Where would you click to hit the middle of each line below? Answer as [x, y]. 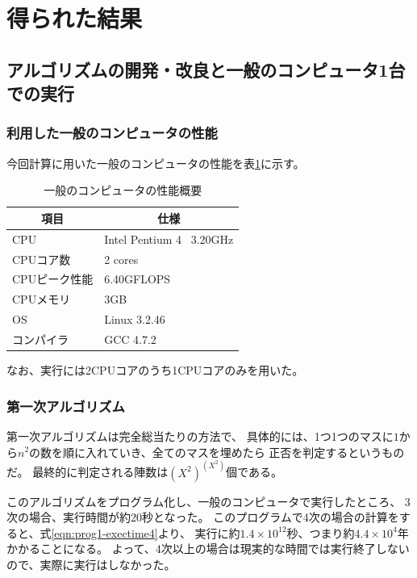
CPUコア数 [42, 259]
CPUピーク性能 [53, 279]
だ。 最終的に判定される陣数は [88, 472]
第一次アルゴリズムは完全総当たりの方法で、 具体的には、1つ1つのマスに [200, 436]
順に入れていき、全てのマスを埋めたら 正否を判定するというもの [234, 452]
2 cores [121, 259]
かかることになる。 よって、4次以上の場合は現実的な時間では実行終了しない [208, 549]
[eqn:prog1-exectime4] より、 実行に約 [146, 532]
